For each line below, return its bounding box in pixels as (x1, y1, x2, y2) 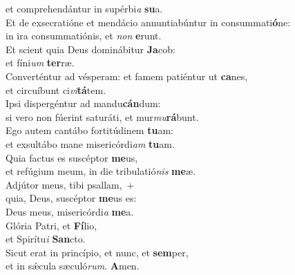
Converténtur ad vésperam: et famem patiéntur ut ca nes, (6, 68, 248, 83)
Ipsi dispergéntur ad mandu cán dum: (6, 96, 161, 111)
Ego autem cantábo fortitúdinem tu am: (6, 123, 173, 137)
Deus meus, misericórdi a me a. (6, 204, 134, 218)
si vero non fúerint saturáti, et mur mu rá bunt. (6, 109, 199, 124)
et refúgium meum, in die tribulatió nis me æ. (6, 164, 196, 178)
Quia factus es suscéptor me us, (6, 150, 138, 164)
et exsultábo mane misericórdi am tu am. (6, 136, 175, 151)
